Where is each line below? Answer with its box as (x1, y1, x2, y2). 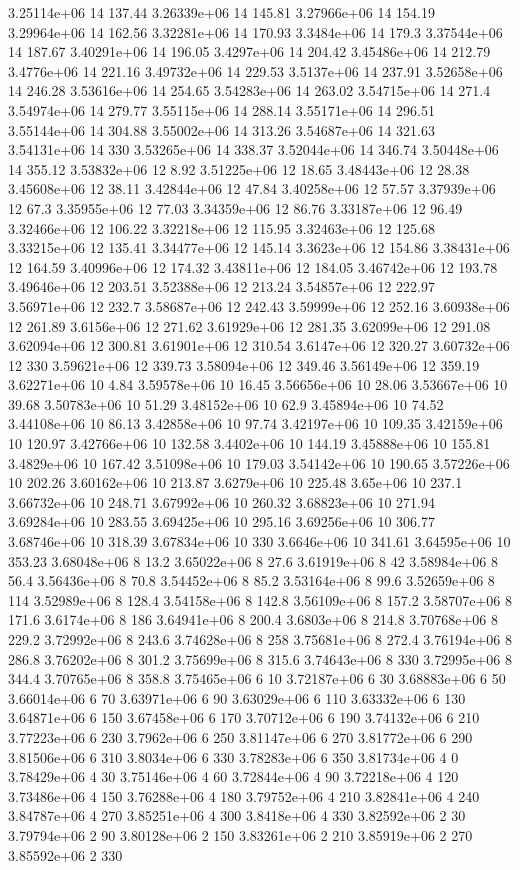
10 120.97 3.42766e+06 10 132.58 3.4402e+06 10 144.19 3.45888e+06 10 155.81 (8, 433, 491, 454)
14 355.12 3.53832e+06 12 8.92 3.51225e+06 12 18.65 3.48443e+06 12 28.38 (8, 158, 470, 179)
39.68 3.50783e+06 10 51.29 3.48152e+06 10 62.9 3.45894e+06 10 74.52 (8, 393, 444, 414)
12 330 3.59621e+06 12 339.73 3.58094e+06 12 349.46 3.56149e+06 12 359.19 (8, 354, 480, 375)
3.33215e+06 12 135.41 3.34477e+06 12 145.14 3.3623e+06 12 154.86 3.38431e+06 (8, 237, 510, 258)
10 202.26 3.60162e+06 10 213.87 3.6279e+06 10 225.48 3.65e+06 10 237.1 (8, 472, 463, 493)
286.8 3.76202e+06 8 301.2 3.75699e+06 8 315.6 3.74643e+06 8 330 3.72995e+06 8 (8, 648, 512, 669)
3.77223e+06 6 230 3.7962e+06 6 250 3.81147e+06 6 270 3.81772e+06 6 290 (8, 726, 473, 747)
